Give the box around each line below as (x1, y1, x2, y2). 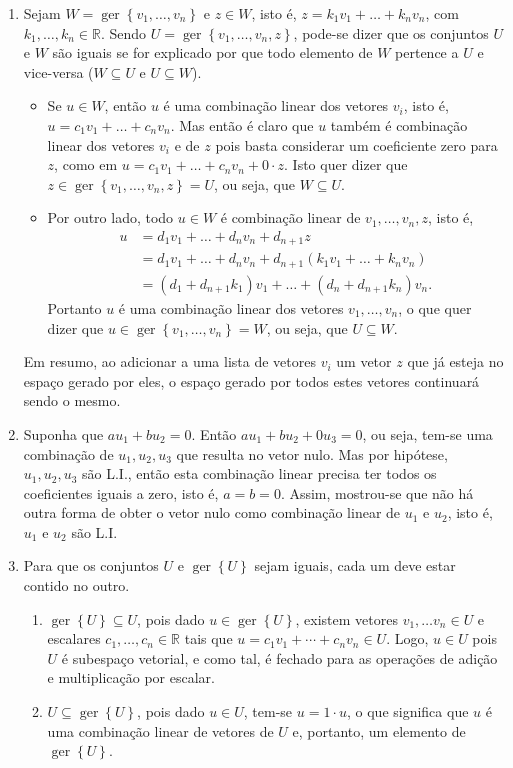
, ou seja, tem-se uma (362, 423, 493, 444)
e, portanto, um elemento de (292, 720, 466, 741)
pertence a (395, 42, 459, 63)
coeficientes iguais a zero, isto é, (23, 482, 219, 503)
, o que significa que (346, 701, 469, 722)
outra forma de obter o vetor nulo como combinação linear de (23, 502, 401, 523)
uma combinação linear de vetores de (47, 720, 274, 741)
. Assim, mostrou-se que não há (280, 482, 474, 503)
